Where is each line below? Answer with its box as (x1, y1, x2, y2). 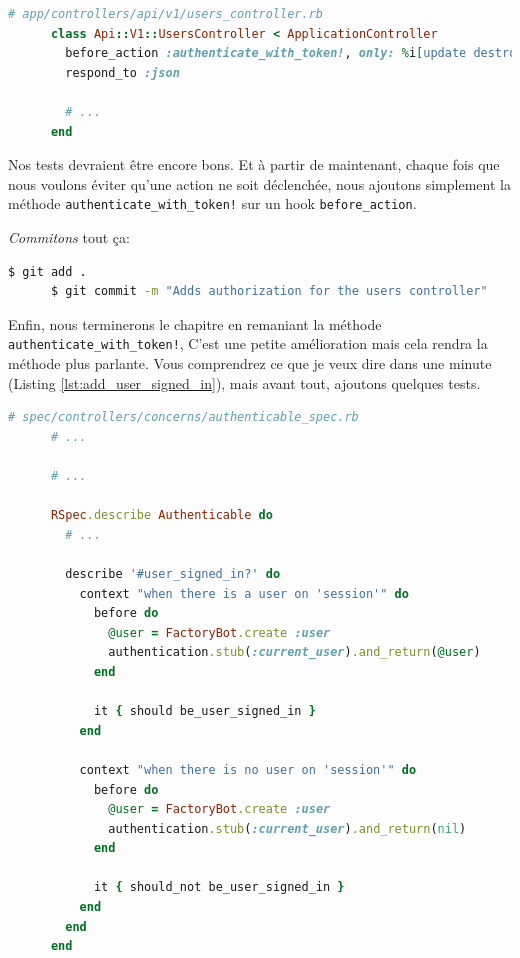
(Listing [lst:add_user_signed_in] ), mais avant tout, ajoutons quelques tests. (8, 372, 481, 393)
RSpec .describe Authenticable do (50, 508, 273, 523)
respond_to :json (65, 65, 180, 80)
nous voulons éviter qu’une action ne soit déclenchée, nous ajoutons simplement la (8, 173, 511, 194)
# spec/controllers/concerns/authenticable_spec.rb (8, 410, 359, 425)
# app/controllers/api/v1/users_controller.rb (8, 7, 323, 21)
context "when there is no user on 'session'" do (79, 762, 417, 777)
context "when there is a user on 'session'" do (79, 586, 409, 601)
